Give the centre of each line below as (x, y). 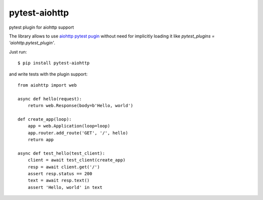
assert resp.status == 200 (60, 173)
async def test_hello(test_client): (61, 153)
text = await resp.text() (59, 181)
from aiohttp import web (47, 85)
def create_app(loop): (45, 119)
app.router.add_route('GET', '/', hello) (78, 133)
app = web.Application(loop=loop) (69, 126)
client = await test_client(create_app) (77, 160)
